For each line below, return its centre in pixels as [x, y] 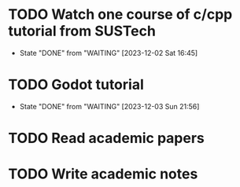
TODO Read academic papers [106, 138]
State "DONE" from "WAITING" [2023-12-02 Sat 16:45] [109, 53]
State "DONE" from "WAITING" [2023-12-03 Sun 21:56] [109, 106]
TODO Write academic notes [103, 174]
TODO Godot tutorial [76, 85]
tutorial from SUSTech [82, 31]
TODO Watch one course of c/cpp [120, 15]
